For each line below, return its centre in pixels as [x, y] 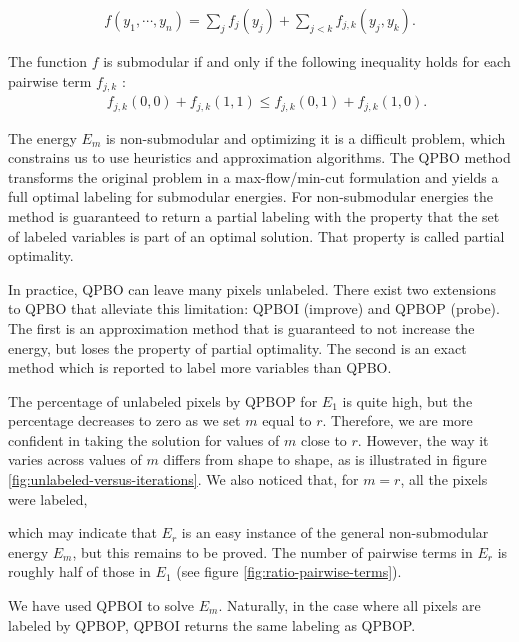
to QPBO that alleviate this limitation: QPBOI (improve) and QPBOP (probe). [254, 308]
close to [323, 439]
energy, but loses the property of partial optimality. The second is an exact [237, 347]
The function [47, 61]
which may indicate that [82, 532]
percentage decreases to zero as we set [124, 420]
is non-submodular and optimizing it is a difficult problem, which [305, 137]
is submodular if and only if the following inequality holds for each [307, 61]
